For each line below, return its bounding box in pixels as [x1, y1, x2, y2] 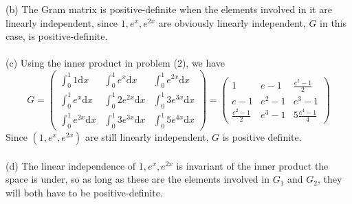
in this [320, 15, 347, 30]
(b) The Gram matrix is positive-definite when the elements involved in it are [5, 2, 332, 16]
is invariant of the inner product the [176, 158, 329, 172]
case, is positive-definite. [5, 29, 108, 43]
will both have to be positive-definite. [5, 185, 163, 199]
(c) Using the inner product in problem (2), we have [5, 56, 225, 70]
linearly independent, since [5, 15, 118, 30]
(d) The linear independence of [5, 158, 136, 172]
